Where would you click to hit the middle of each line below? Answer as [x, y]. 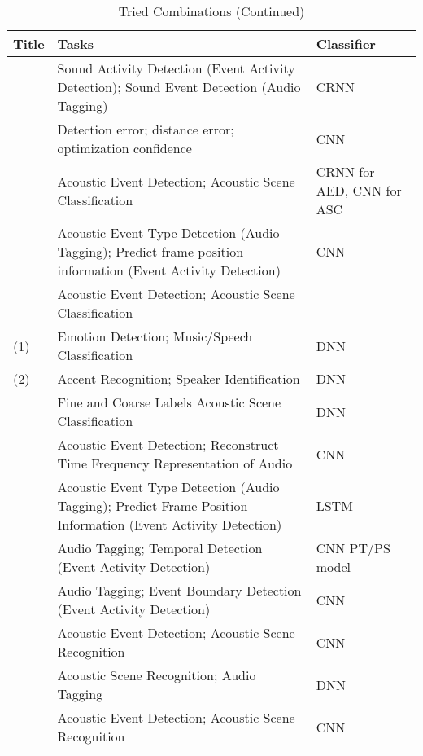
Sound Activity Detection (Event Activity [176, 68]
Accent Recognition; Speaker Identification [179, 378]
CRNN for [345, 171]
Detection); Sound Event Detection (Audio [179, 87]
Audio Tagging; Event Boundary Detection [179, 590]
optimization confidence [124, 148]
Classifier [346, 44]
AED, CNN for [359, 190]
